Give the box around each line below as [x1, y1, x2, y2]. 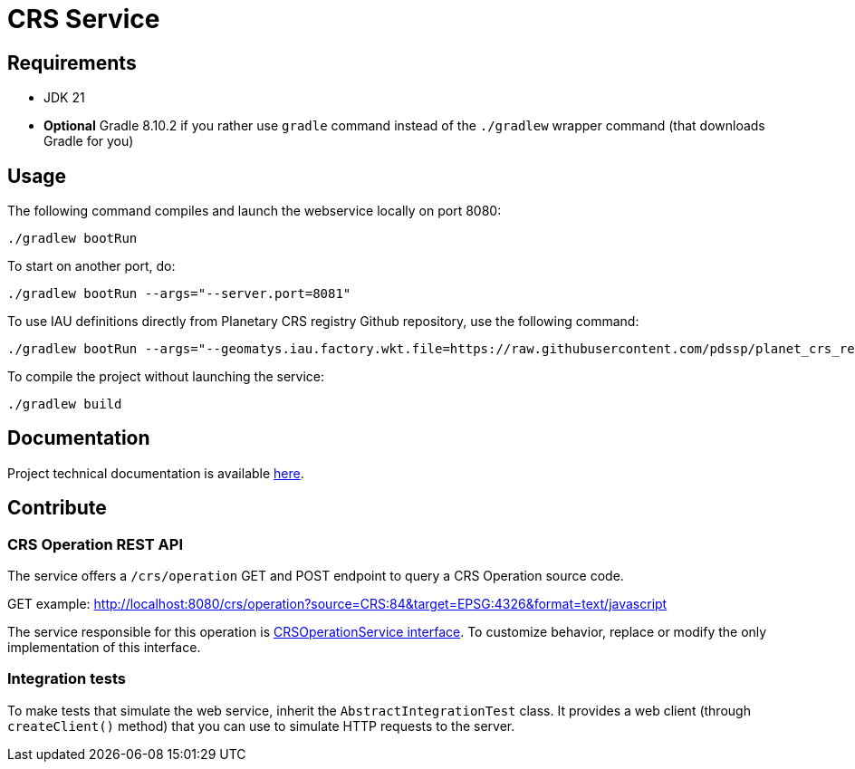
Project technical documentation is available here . [7, 465, 304, 481]
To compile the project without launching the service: [7, 369, 325, 385]
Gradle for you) [43, 133, 134, 149]
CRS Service [7, 4, 160, 34]
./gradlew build [7, 397, 122, 412]
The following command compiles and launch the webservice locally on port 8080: [7, 203, 502, 219]
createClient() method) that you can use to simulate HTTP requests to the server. [7, 717, 515, 734]
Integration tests [7, 669, 126, 688]
